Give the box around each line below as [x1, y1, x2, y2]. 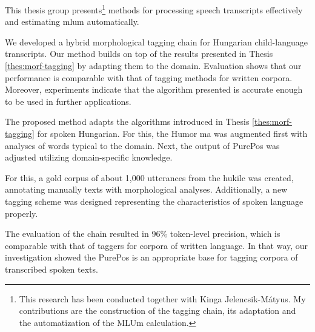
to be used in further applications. [5, 95, 131, 107]
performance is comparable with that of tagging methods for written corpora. [5, 71, 293, 84]
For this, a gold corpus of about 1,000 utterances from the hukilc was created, [5, 171, 294, 184]
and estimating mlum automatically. [5, 15, 139, 28]
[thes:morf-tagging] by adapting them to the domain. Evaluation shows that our [5, 59, 302, 72]
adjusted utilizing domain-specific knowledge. [5, 151, 173, 164]
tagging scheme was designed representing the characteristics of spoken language [5, 194, 303, 207]
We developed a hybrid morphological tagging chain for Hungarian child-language [5, 35, 308, 48]
